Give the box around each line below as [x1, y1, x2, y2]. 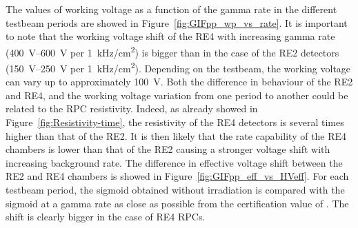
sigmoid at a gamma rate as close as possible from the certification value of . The [6, 196, 349, 210]
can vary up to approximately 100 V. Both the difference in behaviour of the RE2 [6, 74, 353, 89]
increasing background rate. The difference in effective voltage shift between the [6, 155, 343, 169]
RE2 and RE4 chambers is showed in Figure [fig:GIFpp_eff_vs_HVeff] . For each [6, 169, 349, 183]
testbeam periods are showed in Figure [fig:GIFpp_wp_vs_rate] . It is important [6, 15, 348, 30]
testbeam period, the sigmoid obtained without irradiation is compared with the [6, 183, 345, 197]
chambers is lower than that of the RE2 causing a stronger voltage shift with [6, 142, 330, 156]
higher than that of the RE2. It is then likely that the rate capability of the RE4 [6, 128, 347, 143]
